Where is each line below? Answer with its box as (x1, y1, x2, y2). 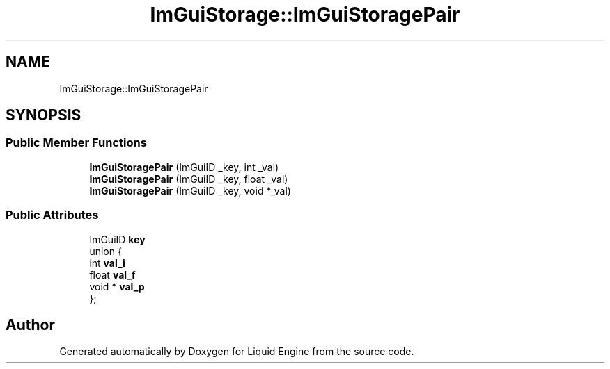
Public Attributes (6, 208, 99, 222)
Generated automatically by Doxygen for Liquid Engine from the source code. (59, 345, 414, 358)
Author (6, 315, 55, 334)
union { (89, 245, 122, 257)
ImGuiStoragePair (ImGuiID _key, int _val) (89, 161, 279, 173)
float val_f (89, 268, 136, 281)
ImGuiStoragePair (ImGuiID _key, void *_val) (89, 184, 291, 197)
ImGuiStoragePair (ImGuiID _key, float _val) (89, 172, 288, 185)
